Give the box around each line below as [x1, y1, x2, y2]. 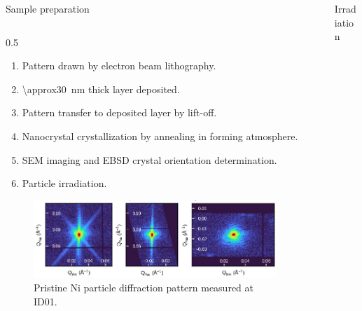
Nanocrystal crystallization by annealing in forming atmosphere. [22, 128, 298, 143]
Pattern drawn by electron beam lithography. [22, 58, 216, 73]
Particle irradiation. [22, 176, 107, 191]
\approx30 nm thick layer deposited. [22, 81, 180, 96]
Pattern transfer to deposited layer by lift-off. [22, 105, 217, 120]
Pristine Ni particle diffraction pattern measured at [34, 280, 254, 294]
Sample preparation [6, 1, 90, 15]
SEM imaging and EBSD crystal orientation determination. [22, 152, 277, 167]
